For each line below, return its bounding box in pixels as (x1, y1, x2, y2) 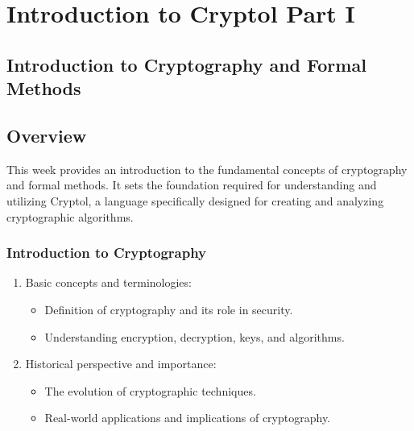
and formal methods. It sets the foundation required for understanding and (6, 176, 377, 193)
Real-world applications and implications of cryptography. (44, 409, 331, 426)
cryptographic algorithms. (6, 208, 134, 225)
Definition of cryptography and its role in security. (44, 300, 293, 317)
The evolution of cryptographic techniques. (44, 382, 256, 399)
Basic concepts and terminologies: (25, 274, 192, 291)
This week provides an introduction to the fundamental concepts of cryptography (6, 160, 408, 177)
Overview (6, 122, 87, 147)
